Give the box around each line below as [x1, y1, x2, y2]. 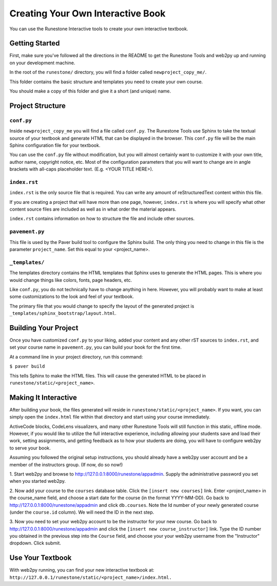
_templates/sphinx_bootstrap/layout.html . [9, 310, 116, 316]
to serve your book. [9, 445, 51, 451]
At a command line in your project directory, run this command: [9, 353, 143, 360]
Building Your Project [9, 324, 78, 332]
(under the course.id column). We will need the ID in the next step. [9, 509, 154, 515]
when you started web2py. [9, 478, 66, 484]
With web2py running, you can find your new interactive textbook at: [9, 567, 154, 573]
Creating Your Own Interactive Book [9, 8, 166, 19]
